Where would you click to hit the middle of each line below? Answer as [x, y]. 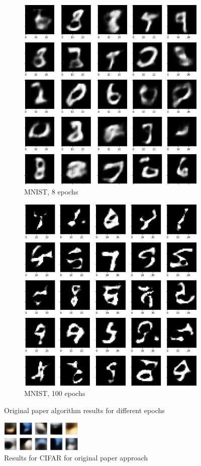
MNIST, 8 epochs [51, 191]
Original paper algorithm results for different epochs [84, 410]
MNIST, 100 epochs [55, 393]
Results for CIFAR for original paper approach [76, 458]
